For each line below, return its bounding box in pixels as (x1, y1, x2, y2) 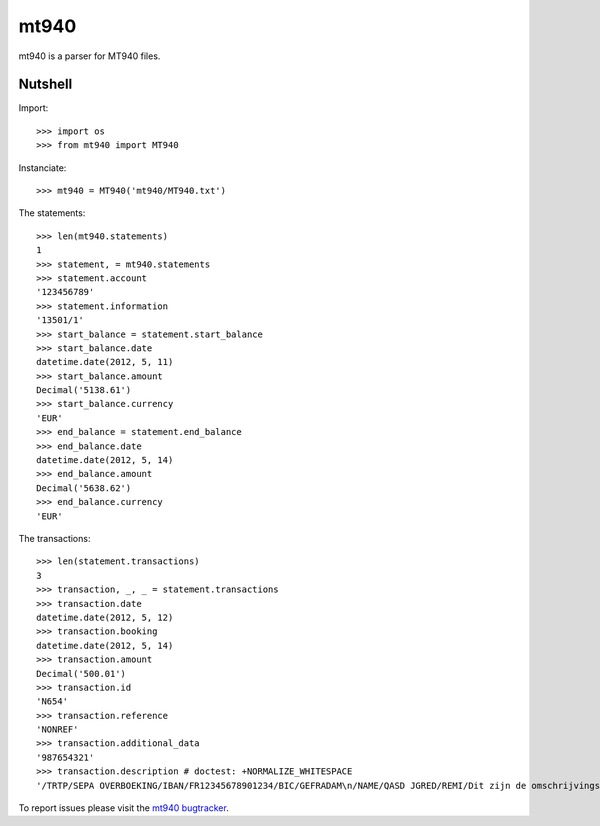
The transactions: (18, 533, 91, 544)
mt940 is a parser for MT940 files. (18, 50, 161, 62)
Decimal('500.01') (36, 668, 127, 679)
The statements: (18, 207, 86, 219)
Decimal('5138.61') (36, 385, 132, 396)
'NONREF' (36, 724, 79, 735)
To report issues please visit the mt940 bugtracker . (18, 802, 229, 814)
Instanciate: (18, 161, 67, 174)
